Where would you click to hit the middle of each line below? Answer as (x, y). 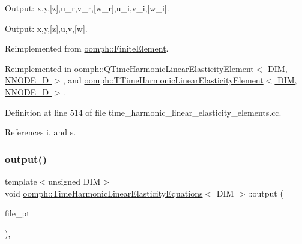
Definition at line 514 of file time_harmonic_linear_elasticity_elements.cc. (143, 112)
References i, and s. (41, 132)
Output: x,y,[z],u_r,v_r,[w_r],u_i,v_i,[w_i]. (87, 8)
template (21, 181)
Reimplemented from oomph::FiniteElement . (87, 48)
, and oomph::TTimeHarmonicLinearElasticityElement (163, 80)
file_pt (17, 213)
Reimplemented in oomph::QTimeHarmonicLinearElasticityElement (129, 68)
